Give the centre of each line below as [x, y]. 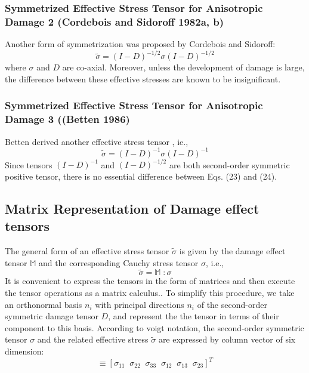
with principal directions [140, 304]
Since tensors [29, 164]
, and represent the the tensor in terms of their [194, 316]
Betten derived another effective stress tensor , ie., [97, 141]
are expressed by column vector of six [227, 339]
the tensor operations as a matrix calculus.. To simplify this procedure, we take [150, 292]
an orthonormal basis [44, 304]
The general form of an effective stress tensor [87, 250]
